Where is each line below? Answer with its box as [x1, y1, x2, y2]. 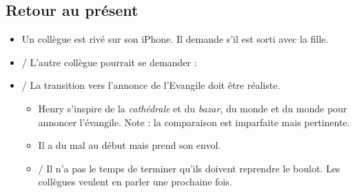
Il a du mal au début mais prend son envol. [38, 138, 221, 152]
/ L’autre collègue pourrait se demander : [21, 54, 197, 69]
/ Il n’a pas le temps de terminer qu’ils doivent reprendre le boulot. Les [38, 161, 341, 175]
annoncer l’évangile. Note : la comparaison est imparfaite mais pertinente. [38, 114, 350, 129]
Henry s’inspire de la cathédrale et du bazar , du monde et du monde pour [38, 101, 347, 115]
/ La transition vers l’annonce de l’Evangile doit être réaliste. [21, 78, 281, 92]
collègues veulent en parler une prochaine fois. [38, 174, 232, 189]
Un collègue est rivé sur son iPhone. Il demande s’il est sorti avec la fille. [21, 32, 329, 46]
